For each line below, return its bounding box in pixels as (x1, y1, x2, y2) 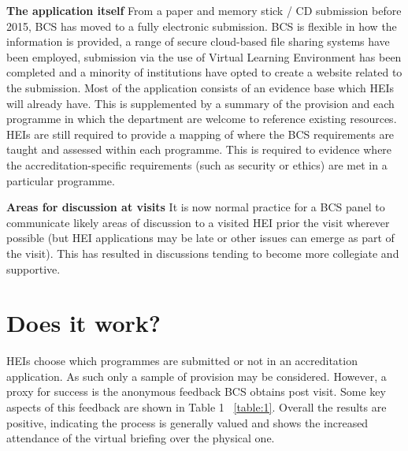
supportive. (6, 260, 61, 277)
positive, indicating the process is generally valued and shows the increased (6, 414, 369, 430)
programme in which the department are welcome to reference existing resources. (6, 110, 397, 127)
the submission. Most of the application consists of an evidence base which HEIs (6, 79, 395, 95)
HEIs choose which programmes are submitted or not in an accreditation (6, 352, 358, 369)
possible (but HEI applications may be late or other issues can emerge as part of (6, 229, 395, 246)
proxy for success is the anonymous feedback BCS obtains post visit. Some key (6, 383, 386, 400)
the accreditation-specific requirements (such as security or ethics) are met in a (6, 156, 388, 173)
